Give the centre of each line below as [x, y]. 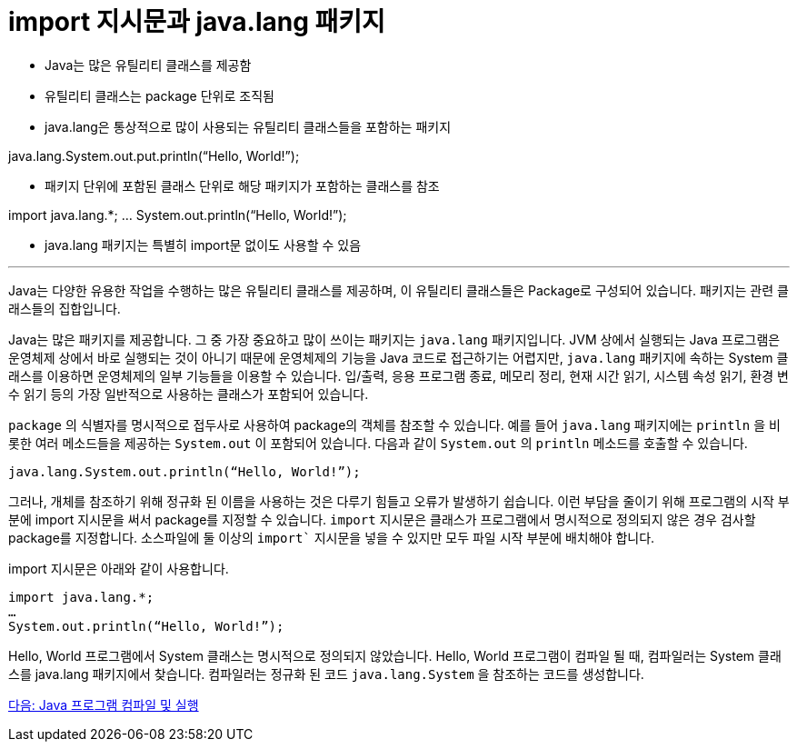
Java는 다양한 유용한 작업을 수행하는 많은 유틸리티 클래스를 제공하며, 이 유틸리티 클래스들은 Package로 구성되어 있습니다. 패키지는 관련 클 [398, 290]
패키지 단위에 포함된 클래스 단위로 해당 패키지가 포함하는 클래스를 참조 [242, 185]
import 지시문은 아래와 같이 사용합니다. [119, 568]
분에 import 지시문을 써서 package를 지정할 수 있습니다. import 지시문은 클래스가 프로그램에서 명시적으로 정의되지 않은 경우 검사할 [382, 519]
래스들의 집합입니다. [65, 308]
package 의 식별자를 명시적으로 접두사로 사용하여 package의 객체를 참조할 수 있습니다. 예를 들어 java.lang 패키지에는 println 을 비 [394, 424]
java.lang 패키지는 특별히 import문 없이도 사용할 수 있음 [203, 245]
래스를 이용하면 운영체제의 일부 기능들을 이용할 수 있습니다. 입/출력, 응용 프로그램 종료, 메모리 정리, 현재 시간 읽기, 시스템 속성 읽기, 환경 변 [398, 375]
